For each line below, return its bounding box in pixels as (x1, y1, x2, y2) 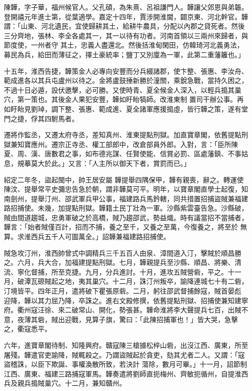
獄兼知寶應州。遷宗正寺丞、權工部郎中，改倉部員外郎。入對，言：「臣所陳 (4, 139, 238, 149)
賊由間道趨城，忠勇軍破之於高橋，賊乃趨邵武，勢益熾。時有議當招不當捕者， (4, 212, 248, 222)
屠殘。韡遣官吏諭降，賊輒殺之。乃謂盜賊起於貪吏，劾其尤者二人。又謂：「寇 (4, 349, 245, 359)
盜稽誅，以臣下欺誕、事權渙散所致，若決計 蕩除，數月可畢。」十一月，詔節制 (4, 359, 247, 369)
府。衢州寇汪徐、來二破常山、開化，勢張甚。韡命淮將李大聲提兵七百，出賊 (4, 305, 241, 315)
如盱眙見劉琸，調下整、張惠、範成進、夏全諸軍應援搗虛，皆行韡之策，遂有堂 (4, 103, 248, 114)
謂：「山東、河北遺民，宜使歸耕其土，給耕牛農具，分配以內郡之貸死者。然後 (4, 21, 245, 31)
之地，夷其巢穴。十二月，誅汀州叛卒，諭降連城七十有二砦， (58, 276, 248, 286)
